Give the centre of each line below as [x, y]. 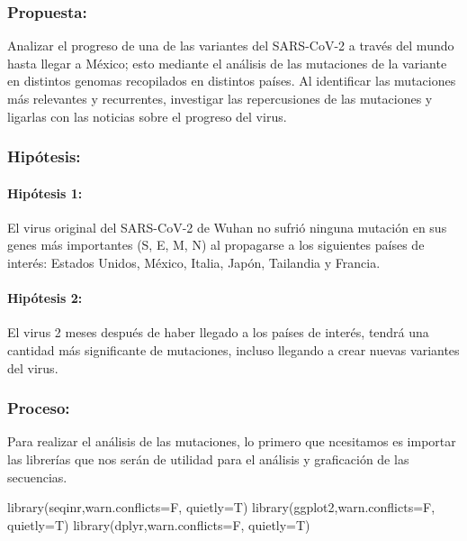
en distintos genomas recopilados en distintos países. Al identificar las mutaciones [232, 81]
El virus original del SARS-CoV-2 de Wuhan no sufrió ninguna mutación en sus [227, 227]
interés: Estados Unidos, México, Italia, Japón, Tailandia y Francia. [194, 263]
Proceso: [39, 408]
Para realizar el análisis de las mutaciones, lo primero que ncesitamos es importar [232, 441]
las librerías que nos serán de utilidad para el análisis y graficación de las [208, 459]
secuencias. [37, 477]
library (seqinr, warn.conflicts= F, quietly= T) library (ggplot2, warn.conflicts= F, [221, 507]
